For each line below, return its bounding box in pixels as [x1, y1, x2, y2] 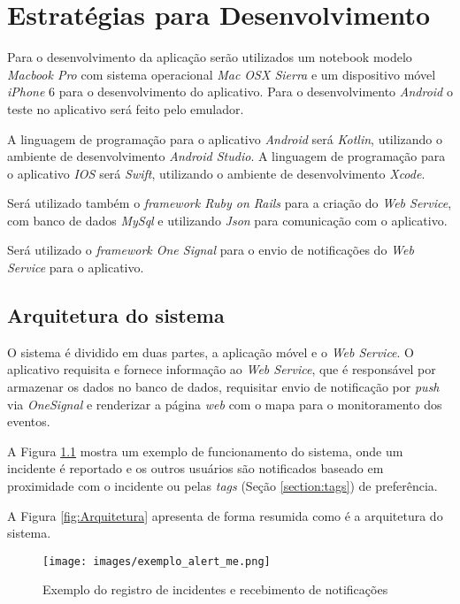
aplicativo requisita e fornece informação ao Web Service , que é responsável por [7, 360, 436, 378]
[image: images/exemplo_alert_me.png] [42, 554, 271, 568]
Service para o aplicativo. [7, 258, 144, 277]
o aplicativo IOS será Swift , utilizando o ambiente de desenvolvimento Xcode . [7, 164, 425, 182]
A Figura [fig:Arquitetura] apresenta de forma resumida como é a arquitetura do [7, 506, 443, 524]
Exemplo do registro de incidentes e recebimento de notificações [42, 580, 388, 599]
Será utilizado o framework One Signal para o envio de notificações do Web [7, 241, 414, 259]
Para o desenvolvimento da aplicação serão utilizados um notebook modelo [7, 48, 412, 66]
